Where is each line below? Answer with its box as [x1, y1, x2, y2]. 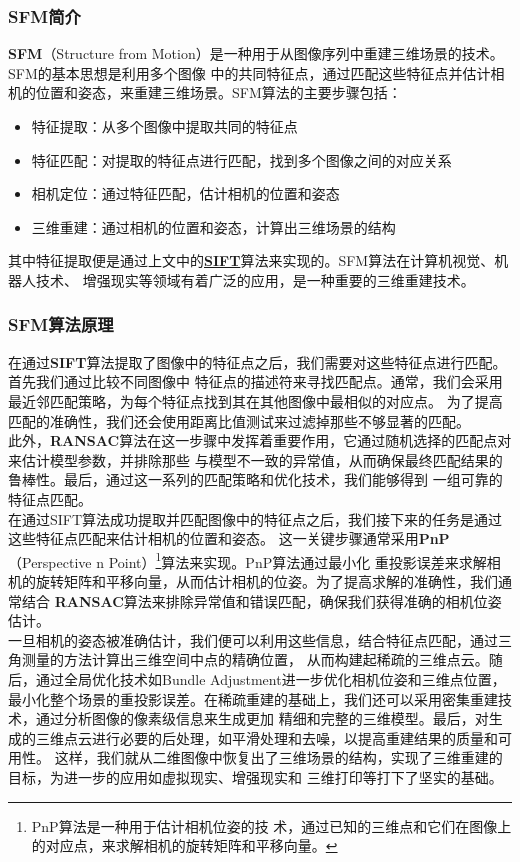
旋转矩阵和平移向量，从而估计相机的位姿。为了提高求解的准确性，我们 [35, 570, 498, 591]
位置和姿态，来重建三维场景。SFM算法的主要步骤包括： [35, 82, 402, 103]
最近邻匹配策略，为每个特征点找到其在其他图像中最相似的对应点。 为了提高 [8, 390, 503, 411]
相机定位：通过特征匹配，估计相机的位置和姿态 [31, 183, 340, 204]
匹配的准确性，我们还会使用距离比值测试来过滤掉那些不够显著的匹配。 [8, 410, 470, 431]
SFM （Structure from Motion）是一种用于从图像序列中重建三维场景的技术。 [8, 43, 504, 64]
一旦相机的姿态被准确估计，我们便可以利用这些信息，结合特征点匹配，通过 [8, 629, 498, 650]
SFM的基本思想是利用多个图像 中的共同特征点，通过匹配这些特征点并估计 [8, 62, 491, 83]
